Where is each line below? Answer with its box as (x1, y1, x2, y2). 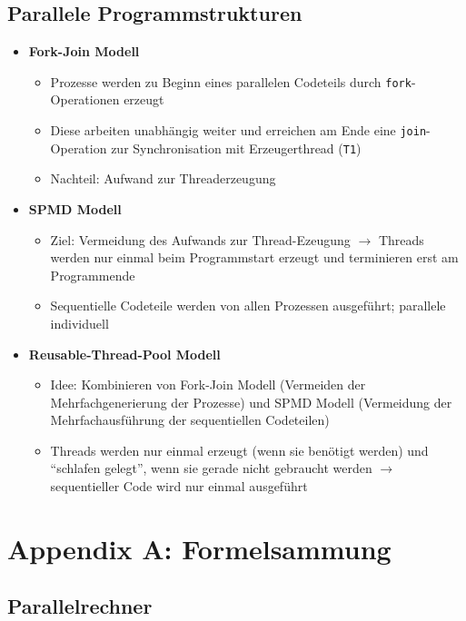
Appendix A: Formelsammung (7, 529, 392, 567)
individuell (50, 313, 109, 332)
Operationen (50, 90, 120, 109)
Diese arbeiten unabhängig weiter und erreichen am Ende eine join (50, 121, 427, 140)
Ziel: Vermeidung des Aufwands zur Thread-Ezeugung (50, 230, 351, 249)
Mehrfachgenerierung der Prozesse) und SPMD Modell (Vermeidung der (50, 392, 452, 411)
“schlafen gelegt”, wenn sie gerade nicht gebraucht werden (50, 458, 372, 478)
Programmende (50, 265, 135, 284)
